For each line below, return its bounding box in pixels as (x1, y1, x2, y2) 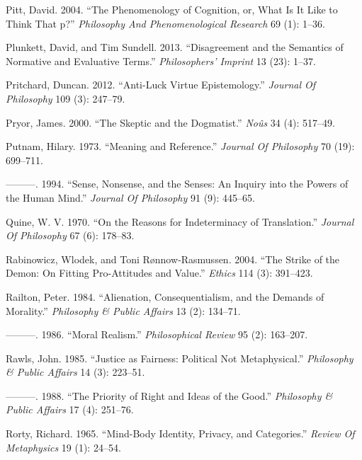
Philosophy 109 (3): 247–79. (6, 91, 125, 105)
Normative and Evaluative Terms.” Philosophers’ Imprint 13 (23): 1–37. (6, 53, 316, 68)
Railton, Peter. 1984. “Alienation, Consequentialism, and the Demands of (6, 289, 324, 304)
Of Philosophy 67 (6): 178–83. (6, 228, 135, 243)
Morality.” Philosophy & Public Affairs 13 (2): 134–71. (6, 303, 241, 318)
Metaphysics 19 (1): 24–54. (6, 439, 121, 454)
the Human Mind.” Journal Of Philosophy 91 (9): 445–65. (6, 190, 255, 205)
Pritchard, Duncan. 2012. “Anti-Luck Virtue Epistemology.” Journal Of (6, 77, 316, 92)
